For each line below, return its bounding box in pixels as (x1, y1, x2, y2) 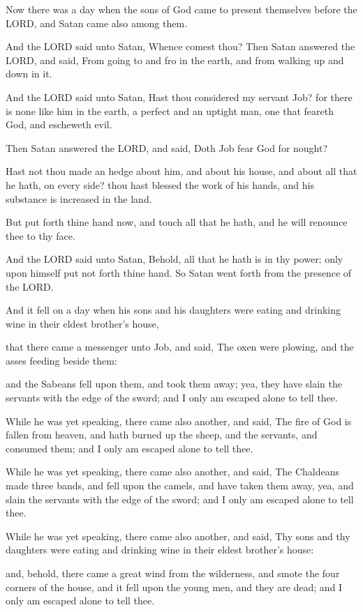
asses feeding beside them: (6, 353, 117, 367)
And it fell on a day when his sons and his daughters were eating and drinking (6, 303, 341, 317)
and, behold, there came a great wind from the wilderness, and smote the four (6, 566, 340, 580)
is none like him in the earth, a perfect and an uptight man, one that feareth (6, 103, 334, 118)
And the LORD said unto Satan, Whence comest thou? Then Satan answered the (6, 39, 355, 54)
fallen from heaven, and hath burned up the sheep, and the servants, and (6, 427, 318, 442)
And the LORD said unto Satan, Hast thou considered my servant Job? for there (6, 89, 353, 104)
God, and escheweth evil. (6, 117, 112, 132)
